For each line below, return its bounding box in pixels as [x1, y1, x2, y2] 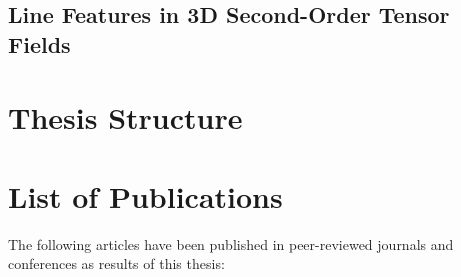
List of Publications [8, 175, 283, 216]
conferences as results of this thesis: [8, 253, 225, 274]
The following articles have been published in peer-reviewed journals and [8, 233, 454, 254]
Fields [8, 28, 71, 59]
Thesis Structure [8, 97, 243, 138]
